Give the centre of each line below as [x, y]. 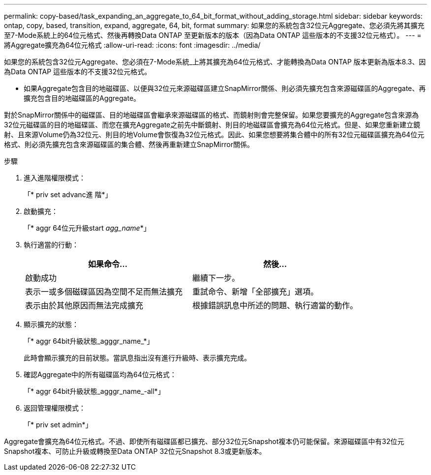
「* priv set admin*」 [58, 425]
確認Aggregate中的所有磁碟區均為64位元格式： [100, 374]
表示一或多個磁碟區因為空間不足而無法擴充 [104, 292]
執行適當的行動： [51, 245]
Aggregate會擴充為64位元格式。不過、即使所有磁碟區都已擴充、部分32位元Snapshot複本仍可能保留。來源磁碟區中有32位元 [204, 441]
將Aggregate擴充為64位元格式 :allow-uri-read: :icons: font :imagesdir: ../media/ [132, 45]
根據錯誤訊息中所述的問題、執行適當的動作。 [275, 305]
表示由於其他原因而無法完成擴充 [84, 305]
